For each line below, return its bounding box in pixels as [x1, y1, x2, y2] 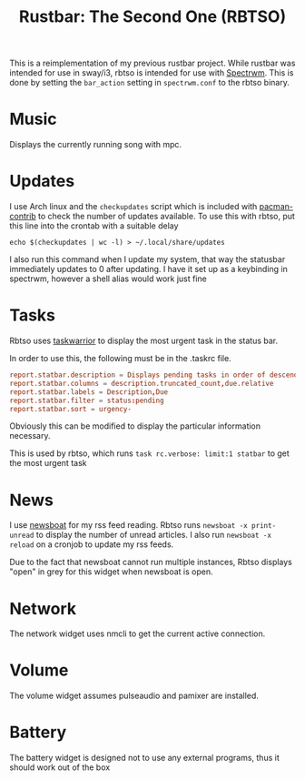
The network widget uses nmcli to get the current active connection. [9, 628, 266, 639]
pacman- [259, 201, 293, 212]
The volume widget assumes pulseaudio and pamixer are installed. [9, 690, 259, 702]
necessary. [9, 431, 52, 441]
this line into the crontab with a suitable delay [9, 220, 179, 231]
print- [251, 522, 277, 531]
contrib [9, 211, 36, 222]
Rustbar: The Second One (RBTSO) [18, 6, 287, 27]
